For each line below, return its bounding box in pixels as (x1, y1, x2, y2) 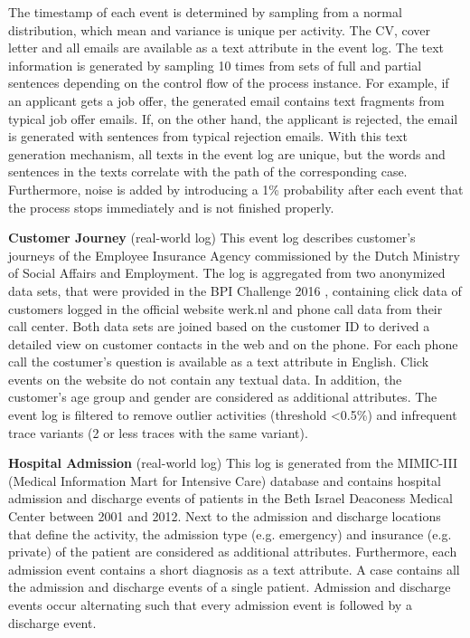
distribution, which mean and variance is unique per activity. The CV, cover (8, 20, 430, 39)
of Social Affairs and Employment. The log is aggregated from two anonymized (8, 263, 446, 282)
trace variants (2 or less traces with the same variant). (8, 423, 308, 442)
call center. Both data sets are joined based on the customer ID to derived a (8, 317, 430, 336)
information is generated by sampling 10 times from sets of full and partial (8, 55, 422, 74)
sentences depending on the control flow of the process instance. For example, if (8, 73, 449, 92)
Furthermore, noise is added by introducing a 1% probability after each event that (8, 179, 464, 198)
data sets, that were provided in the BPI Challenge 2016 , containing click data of (8, 281, 462, 300)
